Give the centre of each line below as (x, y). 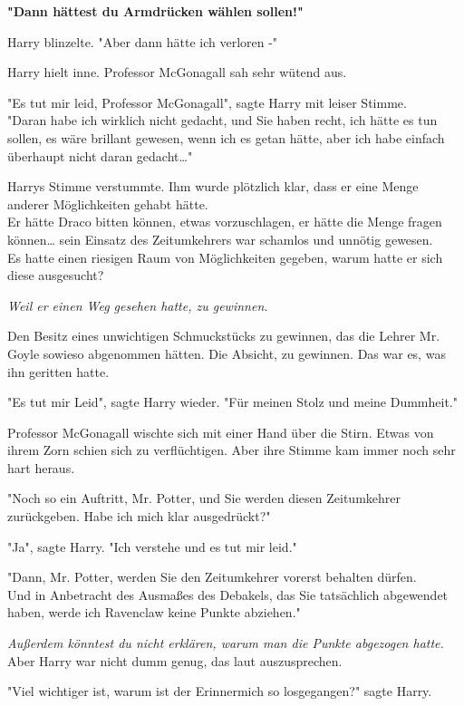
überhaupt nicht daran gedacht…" (100, 155)
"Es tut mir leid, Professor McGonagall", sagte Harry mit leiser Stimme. (207, 102)
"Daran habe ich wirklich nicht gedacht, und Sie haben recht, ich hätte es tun (222, 120)
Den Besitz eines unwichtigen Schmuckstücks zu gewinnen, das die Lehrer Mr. (224, 336)
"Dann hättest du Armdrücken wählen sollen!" (155, 11)
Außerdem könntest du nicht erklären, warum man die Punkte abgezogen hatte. (226, 643)
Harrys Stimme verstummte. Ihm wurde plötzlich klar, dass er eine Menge (213, 186)
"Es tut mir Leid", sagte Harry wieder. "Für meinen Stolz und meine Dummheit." (232, 402)
